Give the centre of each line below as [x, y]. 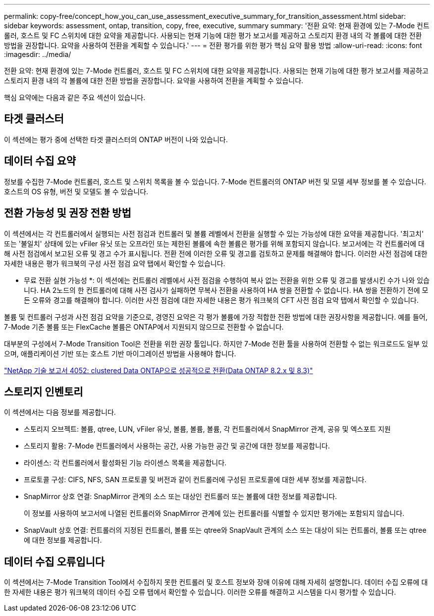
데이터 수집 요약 [40, 161]
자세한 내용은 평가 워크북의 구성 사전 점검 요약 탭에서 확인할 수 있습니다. [115, 263]
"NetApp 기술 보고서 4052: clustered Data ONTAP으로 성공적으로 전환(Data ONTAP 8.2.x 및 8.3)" [159, 370]
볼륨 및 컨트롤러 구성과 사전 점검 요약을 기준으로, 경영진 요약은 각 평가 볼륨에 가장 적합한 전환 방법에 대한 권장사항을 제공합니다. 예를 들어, [216, 317]
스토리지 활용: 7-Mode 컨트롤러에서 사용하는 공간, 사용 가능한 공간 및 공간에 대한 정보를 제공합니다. [177, 446]
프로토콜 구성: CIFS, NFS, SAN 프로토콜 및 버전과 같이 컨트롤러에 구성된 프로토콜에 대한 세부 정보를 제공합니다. [195, 480]
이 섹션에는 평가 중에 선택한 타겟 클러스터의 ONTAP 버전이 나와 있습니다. [116, 139]
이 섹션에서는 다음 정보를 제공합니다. [60, 412]
